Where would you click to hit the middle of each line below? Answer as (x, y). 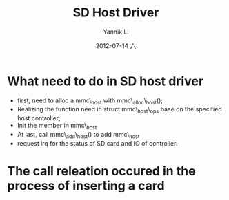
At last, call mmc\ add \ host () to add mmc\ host (78, 135)
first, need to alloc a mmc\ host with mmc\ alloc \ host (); (90, 101)
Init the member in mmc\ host (57, 126)
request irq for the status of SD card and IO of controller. (97, 143)
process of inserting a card (86, 186)
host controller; (39, 118)
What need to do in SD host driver (106, 81)
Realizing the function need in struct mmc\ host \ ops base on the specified (119, 110)
